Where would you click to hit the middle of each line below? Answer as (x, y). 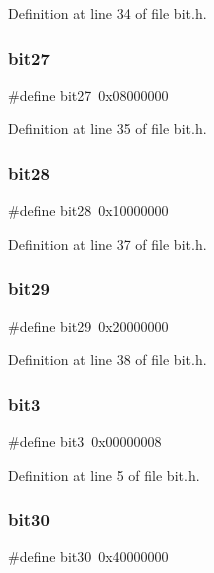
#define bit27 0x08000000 (88, 94)
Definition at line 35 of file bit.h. (107, 128)
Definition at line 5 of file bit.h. (104, 474)
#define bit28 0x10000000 (88, 210)
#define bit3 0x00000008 (85, 441)
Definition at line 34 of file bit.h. (107, 13)
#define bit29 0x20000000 (88, 325)
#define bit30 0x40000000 (88, 556)
